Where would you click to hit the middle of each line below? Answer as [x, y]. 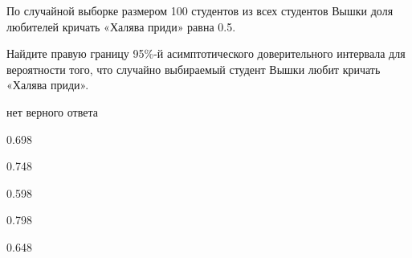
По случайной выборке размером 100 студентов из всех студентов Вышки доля [200, 10]
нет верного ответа [52, 111]
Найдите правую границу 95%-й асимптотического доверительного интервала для [206, 53]
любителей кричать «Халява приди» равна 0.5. [121, 26]
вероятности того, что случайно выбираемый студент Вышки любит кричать [194, 69]
